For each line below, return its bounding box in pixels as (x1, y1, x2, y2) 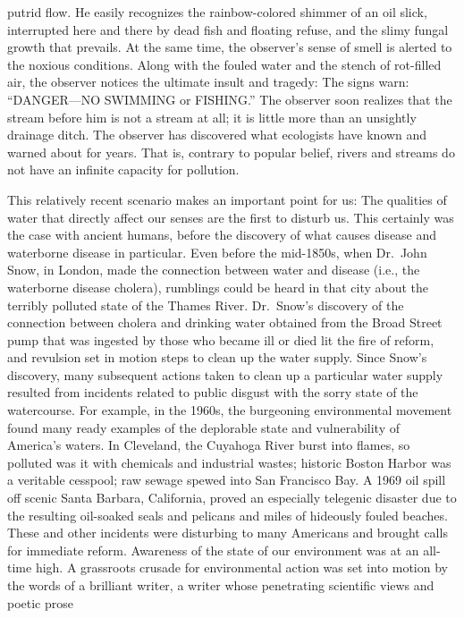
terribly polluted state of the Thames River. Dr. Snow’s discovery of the (7, 295, 404, 314)
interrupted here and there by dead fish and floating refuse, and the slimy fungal (7, 20, 449, 38)
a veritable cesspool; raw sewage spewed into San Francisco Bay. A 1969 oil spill (7, 470, 446, 489)
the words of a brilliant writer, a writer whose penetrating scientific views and (7, 576, 434, 594)
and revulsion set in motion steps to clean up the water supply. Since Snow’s (7, 348, 427, 367)
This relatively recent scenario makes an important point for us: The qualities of (7, 190, 447, 208)
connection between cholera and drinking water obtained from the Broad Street (7, 313, 443, 332)
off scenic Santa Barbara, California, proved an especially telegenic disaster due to (7, 488, 457, 507)
